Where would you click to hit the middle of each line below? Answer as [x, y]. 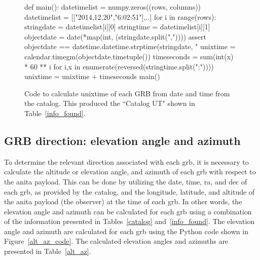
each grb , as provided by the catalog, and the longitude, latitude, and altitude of [129, 191]
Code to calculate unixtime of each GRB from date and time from [127, 93]
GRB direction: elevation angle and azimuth [122, 140]
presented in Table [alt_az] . [48, 251]
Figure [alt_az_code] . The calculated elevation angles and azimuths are [116, 241]
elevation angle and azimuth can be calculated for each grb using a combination [128, 211]
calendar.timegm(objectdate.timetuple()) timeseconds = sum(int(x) [129, 56]
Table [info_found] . [55, 113]
